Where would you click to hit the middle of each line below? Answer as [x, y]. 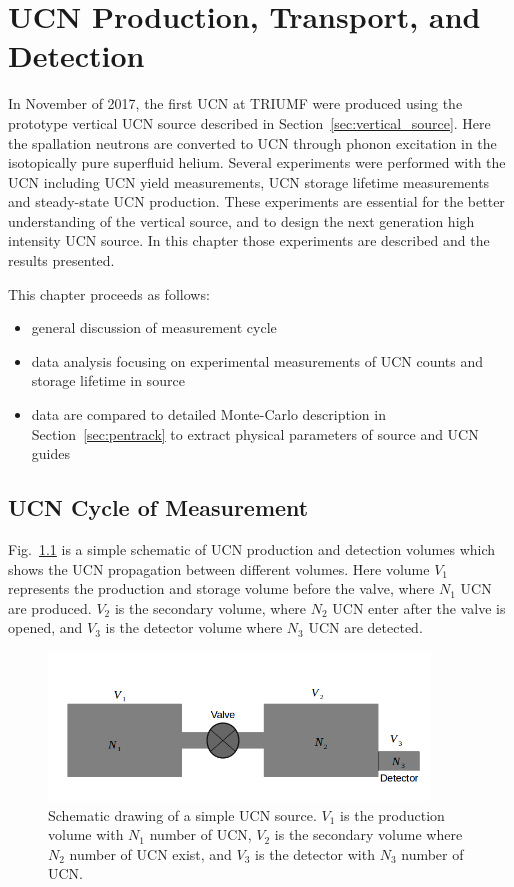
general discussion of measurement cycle [154, 327]
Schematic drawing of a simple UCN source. [182, 814]
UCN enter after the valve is [419, 607]
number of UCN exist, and [150, 853]
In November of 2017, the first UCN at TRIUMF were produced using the [235, 103]
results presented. [61, 260]
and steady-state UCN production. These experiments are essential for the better [256, 201]
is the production [392, 814]
